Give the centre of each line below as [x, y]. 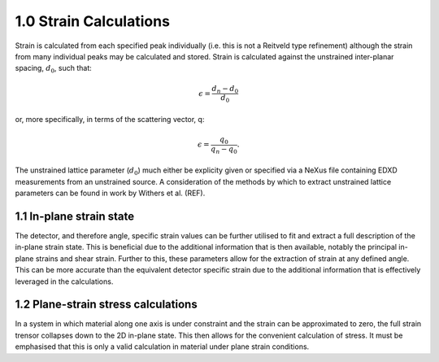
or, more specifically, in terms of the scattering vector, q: [110, 119]
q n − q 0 [224, 150]
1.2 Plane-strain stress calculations [106, 305]
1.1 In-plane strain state [75, 216]
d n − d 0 [225, 89]
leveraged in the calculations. [64, 281]
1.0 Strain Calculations [93, 21]
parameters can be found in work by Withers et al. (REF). [110, 193]
